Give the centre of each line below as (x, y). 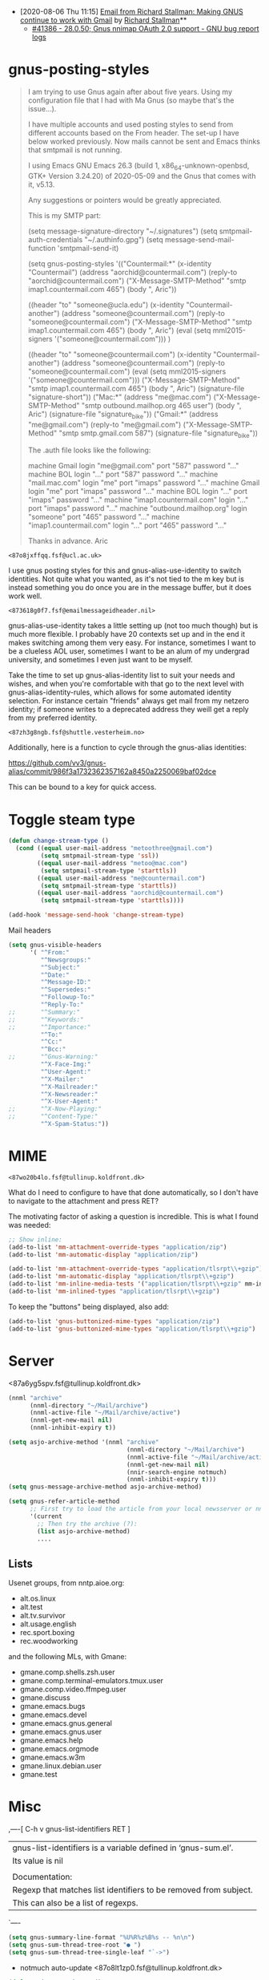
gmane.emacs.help (52, 1740)
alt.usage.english (48, 1624)
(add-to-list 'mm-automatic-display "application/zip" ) (103, 1254)
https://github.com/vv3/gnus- (57, 763)
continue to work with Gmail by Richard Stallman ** (103, 20)
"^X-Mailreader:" (69, 1087)
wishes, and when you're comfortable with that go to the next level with (126, 684)
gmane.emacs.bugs (52, 1707)
